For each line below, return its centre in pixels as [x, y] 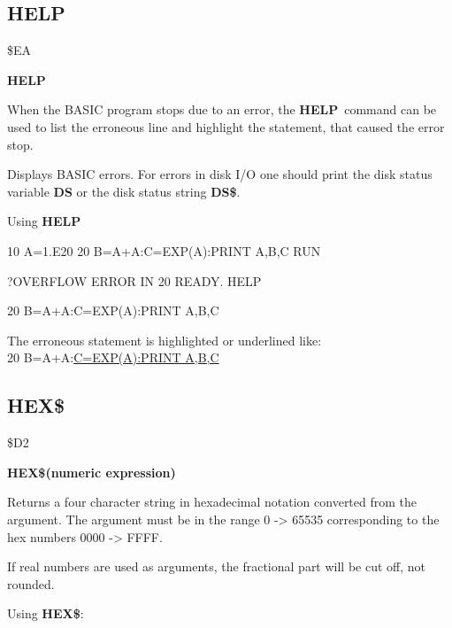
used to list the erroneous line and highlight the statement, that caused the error [226, 126]
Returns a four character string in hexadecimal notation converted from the [212, 502]
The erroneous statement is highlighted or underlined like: [165, 340]
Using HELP [44, 221]
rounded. [31, 583]
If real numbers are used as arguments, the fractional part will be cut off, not [217, 566]
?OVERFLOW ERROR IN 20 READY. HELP [134, 280]
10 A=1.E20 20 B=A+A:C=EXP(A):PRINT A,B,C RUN [164, 250]
